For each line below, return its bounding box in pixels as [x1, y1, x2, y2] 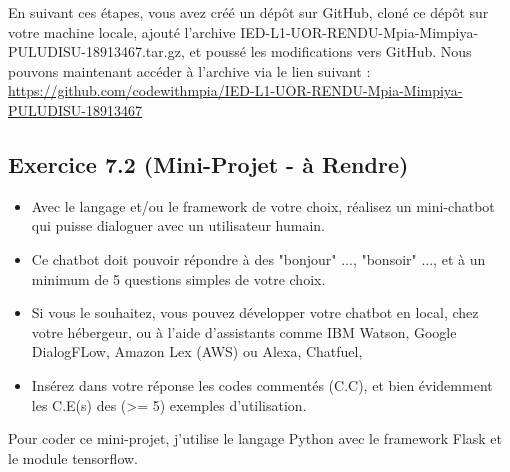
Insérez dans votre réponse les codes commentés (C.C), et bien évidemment [31, 374, 493, 395]
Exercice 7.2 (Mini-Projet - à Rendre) [8, 148, 409, 179]
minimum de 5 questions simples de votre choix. [31, 268, 326, 289]
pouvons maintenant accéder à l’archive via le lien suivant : [8, 60, 371, 81]
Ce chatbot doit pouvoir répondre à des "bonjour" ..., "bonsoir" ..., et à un [31, 248, 486, 269]
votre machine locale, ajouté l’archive [8, 21, 236, 42]
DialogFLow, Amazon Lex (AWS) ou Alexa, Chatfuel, [31, 341, 363, 362]
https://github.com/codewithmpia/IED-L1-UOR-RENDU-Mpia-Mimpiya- [8, 80, 463, 101]
